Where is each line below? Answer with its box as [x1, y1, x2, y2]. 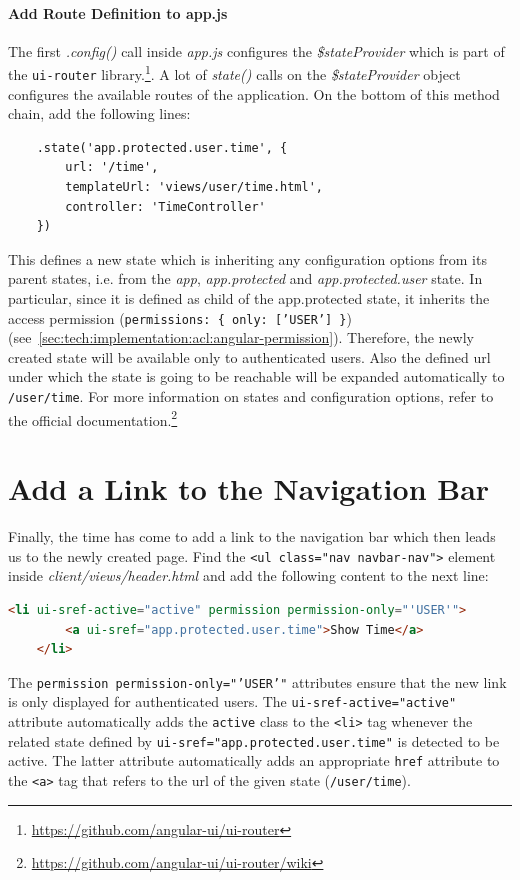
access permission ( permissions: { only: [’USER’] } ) [8, 307, 352, 328]
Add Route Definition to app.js [8, 2, 228, 23]
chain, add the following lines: [8, 103, 191, 124]
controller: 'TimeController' [65, 199, 266, 214]
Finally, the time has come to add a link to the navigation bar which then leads [8, 526, 496, 547]
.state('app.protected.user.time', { [36, 140, 288, 155]
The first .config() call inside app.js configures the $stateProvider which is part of [8, 40, 505, 61]
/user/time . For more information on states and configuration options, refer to [8, 386, 494, 407]
